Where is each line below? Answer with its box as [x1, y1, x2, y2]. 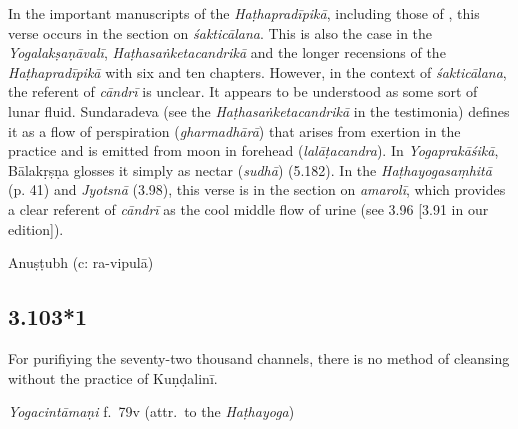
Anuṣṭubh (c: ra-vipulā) [8, 252, 154, 273]
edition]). [8, 218, 64, 239]
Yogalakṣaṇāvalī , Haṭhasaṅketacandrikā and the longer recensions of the [8, 42, 446, 63]
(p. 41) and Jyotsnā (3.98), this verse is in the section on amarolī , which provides [8, 179, 506, 200]
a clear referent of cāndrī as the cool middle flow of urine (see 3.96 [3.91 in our [8, 198, 489, 219]
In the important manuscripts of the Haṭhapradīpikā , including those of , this [8, 3, 480, 23]
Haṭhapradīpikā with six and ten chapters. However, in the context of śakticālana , [8, 61, 507, 82]
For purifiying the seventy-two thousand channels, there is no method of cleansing [8, 347, 510, 368]
